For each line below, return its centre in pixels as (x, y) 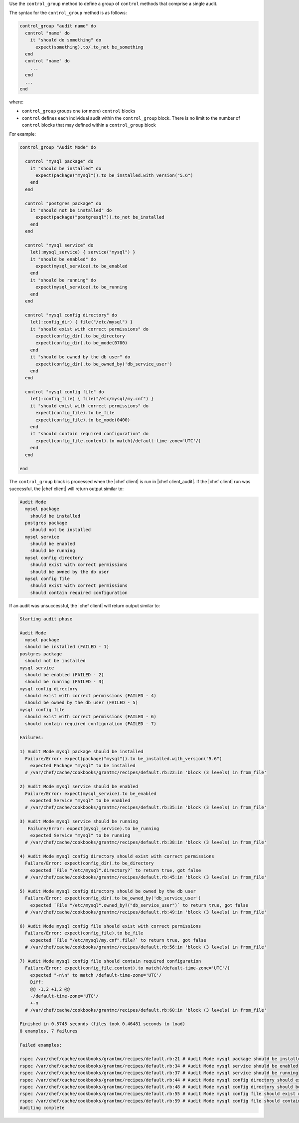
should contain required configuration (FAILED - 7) (91, 723)
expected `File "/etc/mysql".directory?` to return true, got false (116, 870)
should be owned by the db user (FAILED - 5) (81, 703)
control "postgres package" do (63, 203)
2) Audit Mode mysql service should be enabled (79, 787)
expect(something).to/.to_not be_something (89, 47)
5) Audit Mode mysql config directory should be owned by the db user (108, 891)
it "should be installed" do (66, 168)
